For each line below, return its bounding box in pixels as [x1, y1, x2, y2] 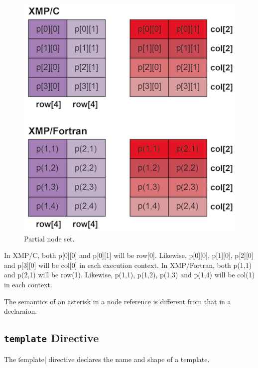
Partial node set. [24, 233, 75, 244]
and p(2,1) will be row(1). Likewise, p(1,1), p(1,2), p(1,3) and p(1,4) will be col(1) [4, 269, 255, 280]
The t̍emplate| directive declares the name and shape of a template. [4, 354, 210, 364]
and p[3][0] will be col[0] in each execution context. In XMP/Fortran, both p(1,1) [4, 259, 252, 270]
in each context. [4, 279, 52, 290]
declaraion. [4, 306, 37, 316]
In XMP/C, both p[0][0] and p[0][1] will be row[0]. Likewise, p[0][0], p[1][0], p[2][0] [4, 250, 254, 260]
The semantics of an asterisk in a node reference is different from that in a [4, 296, 231, 306]
